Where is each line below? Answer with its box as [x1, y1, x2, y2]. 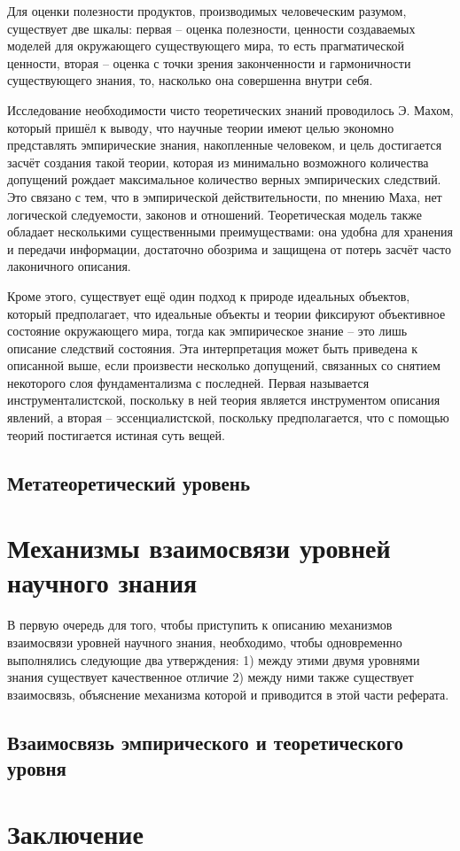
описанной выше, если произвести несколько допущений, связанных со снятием [7, 356, 441, 375]
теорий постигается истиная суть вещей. [7, 425, 225, 444]
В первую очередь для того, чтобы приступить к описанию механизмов [7, 615, 393, 634]
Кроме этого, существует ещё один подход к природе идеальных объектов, [7, 286, 410, 305]
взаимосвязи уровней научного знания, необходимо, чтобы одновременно [7, 632, 402, 651]
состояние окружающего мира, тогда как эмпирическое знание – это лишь [7, 321, 408, 340]
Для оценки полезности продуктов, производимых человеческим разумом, [7, 2, 407, 19]
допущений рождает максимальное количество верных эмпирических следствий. [7, 170, 441, 189]
